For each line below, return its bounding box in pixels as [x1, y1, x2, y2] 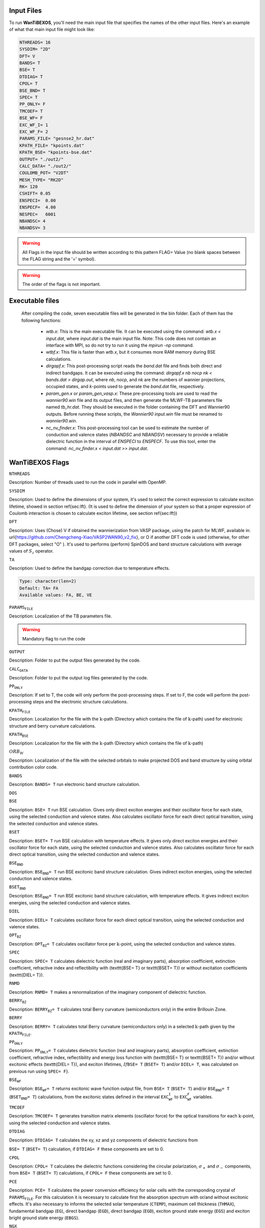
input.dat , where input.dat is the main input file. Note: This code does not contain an [46, 335, 216, 341]
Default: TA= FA [19, 585, 59, 591]
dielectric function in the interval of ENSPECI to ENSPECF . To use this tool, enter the [46, 439, 216, 445]
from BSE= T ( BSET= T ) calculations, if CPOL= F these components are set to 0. [9, 1170, 172, 1176]
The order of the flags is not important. [22, 281, 101, 287]
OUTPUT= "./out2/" [19, 156, 64, 162]
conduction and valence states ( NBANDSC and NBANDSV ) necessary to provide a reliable [46, 432, 228, 438]
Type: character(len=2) [19, 579, 77, 584]
